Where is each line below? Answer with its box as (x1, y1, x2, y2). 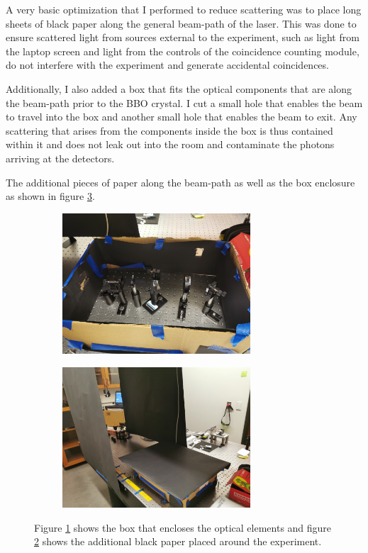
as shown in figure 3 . (6, 189, 95, 203)
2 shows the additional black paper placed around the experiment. (34, 534, 322, 549)
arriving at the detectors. (6, 150, 115, 165)
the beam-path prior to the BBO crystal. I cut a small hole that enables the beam (6, 95, 363, 110)
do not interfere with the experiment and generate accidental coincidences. (6, 57, 329, 72)
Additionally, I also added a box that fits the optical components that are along (6, 81, 352, 96)
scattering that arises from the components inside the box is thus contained (6, 123, 333, 138)
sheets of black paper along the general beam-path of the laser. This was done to (6, 16, 357, 30)
